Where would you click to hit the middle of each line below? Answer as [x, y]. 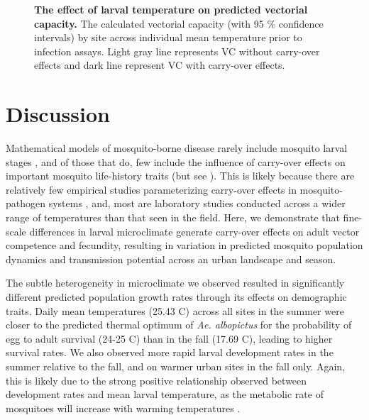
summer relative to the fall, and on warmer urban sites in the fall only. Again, [176, 366]
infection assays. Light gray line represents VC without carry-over [177, 51]
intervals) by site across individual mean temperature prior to [168, 37]
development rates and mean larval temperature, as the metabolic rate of [165, 394]
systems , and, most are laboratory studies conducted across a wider [197, 203]
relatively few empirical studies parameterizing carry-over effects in [151, 189]
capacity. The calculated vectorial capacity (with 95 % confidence [179, 23]
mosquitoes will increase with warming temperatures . [123, 408]
